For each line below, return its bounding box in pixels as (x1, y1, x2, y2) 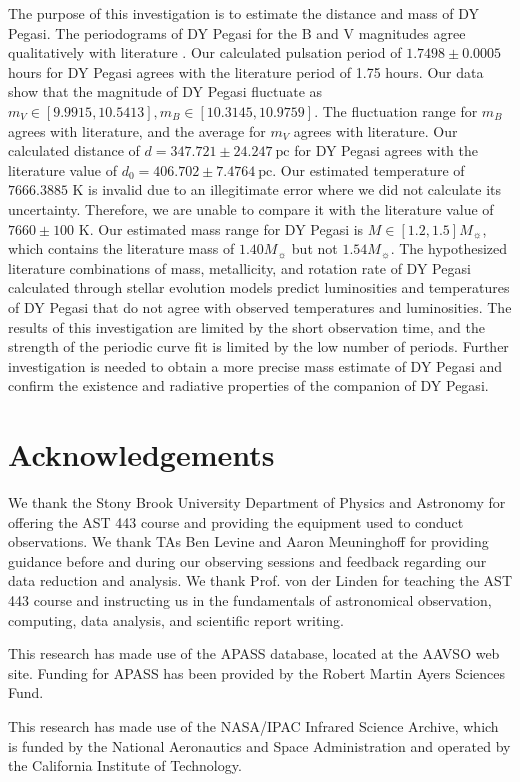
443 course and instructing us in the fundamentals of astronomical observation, (8, 589, 492, 610)
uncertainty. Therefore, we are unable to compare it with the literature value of (8, 198, 494, 219)
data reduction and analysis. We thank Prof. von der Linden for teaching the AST (8, 570, 512, 591)
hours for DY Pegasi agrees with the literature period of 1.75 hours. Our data (8, 61, 484, 82)
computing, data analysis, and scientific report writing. (8, 609, 344, 630)
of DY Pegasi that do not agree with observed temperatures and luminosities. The (8, 296, 512, 317)
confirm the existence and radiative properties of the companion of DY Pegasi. (8, 375, 489, 396)
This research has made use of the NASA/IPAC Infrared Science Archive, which (8, 715, 499, 736)
